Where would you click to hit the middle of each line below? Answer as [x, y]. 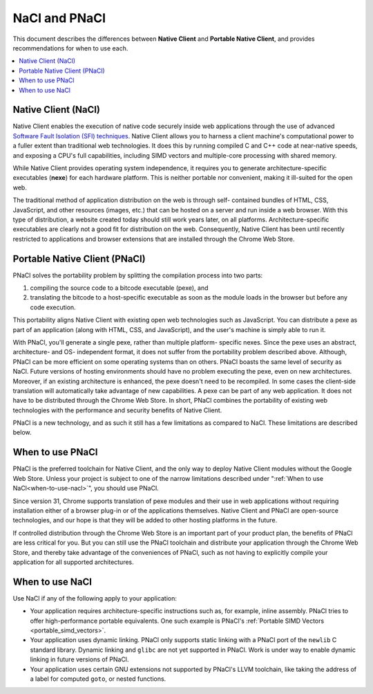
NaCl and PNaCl [59, 18]
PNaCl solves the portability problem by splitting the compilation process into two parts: [138, 275]
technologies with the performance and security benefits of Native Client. [117, 410]
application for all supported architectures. [73, 562]
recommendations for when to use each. [70, 48]
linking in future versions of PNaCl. [79, 659]
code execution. [53, 307]
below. [22, 432]
